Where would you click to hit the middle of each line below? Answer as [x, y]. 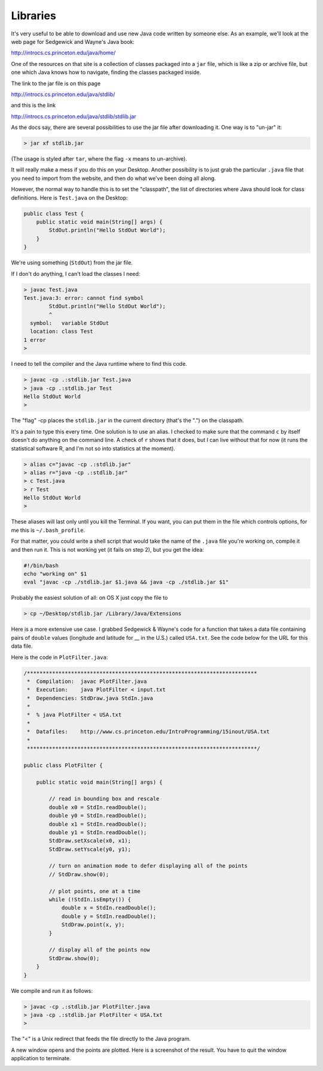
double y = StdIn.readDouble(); [109, 916]
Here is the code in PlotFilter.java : [60, 657]
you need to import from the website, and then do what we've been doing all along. [114, 178]
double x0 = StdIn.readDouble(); [98, 807]
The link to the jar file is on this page [56, 83]
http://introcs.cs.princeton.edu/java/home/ [63, 53]
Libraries [33, 16]
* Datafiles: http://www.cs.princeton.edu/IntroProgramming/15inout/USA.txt [149, 732]
